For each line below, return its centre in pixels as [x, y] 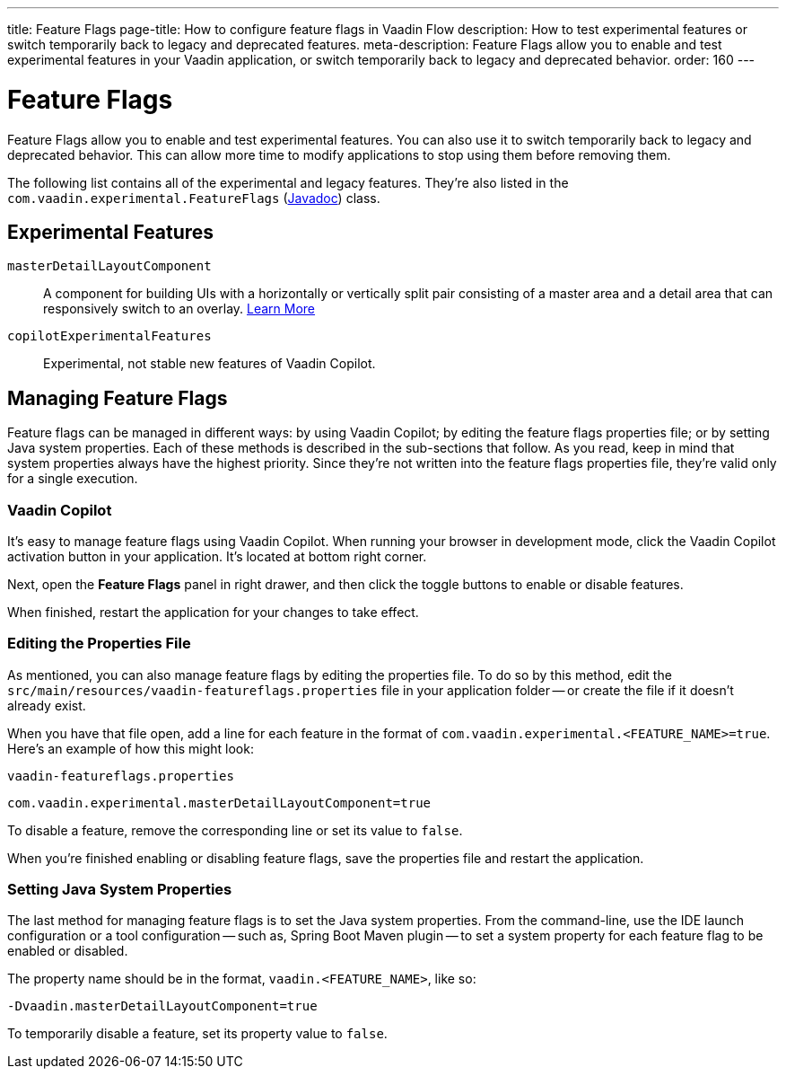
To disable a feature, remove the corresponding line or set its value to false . [235, 830]
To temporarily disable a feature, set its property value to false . [197, 1034]
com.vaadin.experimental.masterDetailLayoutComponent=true [219, 803]
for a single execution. [73, 479]
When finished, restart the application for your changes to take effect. [213, 612]
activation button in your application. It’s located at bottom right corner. [217, 556]
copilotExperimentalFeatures [109, 336]
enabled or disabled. [68, 951]
